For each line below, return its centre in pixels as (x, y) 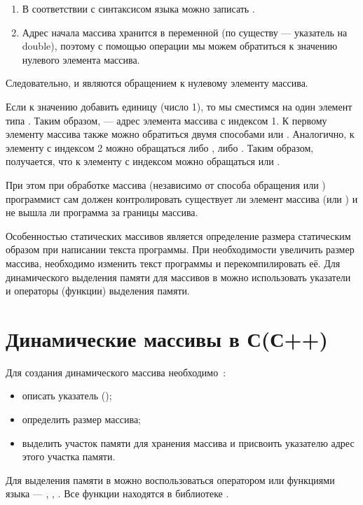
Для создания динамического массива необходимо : (116, 372)
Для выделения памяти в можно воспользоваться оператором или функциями (170, 479)
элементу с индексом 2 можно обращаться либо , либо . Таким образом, (160, 147)
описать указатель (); (67, 396)
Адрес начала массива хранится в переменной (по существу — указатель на (185, 32)
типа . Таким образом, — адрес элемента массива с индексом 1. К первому (166, 120)
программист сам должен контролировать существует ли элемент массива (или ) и (182, 198)
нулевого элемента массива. (81, 59)
